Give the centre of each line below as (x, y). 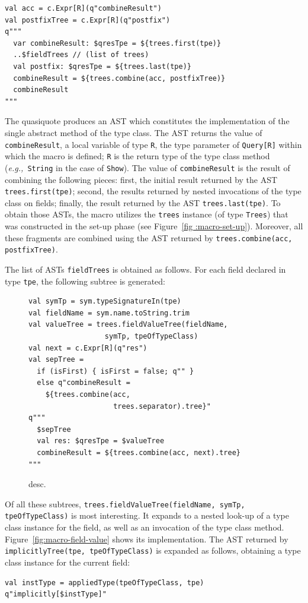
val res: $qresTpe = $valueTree (101, 441)
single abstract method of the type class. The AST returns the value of (134, 132)
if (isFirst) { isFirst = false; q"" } (115, 371)
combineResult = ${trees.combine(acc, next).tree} (139, 453)
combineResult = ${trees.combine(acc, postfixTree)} (119, 78)
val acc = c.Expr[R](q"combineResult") (83, 8)
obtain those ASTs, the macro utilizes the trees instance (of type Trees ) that (147, 214)
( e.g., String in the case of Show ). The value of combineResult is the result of (147, 167)
